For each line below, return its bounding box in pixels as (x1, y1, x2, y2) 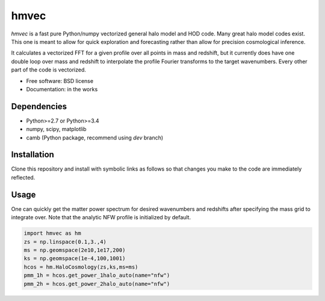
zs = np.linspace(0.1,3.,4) (23, 238, 107, 245)
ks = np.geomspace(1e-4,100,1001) (23, 255, 126, 262)
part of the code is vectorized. (11, 66, 87, 73)
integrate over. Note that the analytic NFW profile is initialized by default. (11, 214, 191, 221)
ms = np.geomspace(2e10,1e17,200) (23, 246, 126, 254)
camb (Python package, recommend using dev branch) (26, 134, 164, 141)
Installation (11, 150, 54, 160)
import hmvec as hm (23, 230, 81, 237)
